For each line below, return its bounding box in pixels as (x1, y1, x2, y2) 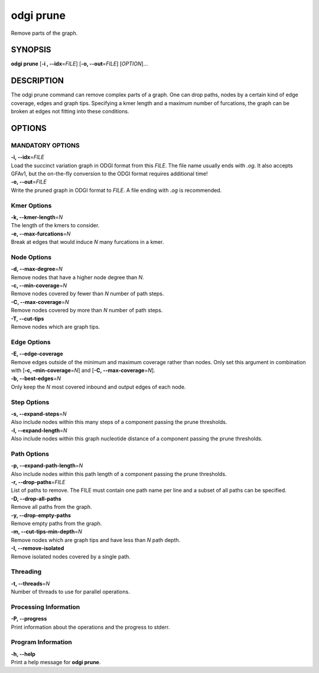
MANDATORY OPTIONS (11, 141, 80, 149)
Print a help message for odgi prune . (11, 659, 101, 666)
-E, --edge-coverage (11, 350, 63, 357)
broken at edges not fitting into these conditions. (11, 108, 129, 115)
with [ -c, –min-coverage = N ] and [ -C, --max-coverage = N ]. (11, 367, 156, 374)
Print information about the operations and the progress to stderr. (11, 623, 170, 630)
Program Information (11, 638, 72, 646)
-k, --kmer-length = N (11, 214, 63, 221)
